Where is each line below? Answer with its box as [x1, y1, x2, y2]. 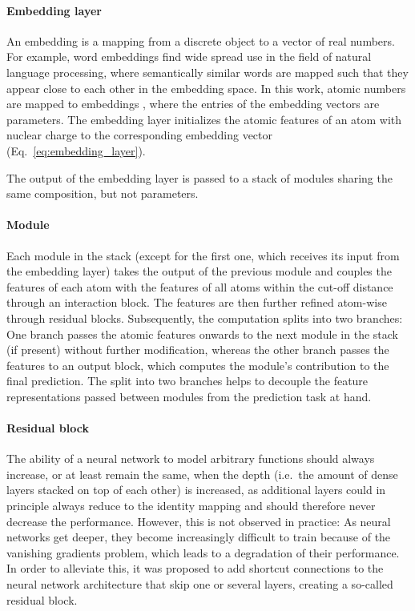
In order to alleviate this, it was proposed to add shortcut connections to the [6, 560, 384, 577]
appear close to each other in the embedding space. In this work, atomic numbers [6, 79, 406, 96]
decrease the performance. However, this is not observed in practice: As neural [6, 513, 391, 529]
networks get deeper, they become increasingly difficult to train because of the [6, 529, 391, 545]
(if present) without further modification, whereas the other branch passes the [6, 341, 389, 358]
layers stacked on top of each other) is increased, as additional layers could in [6, 481, 386, 498]
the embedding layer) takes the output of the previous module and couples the [6, 263, 392, 279]
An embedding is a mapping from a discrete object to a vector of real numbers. [6, 32, 395, 49]
